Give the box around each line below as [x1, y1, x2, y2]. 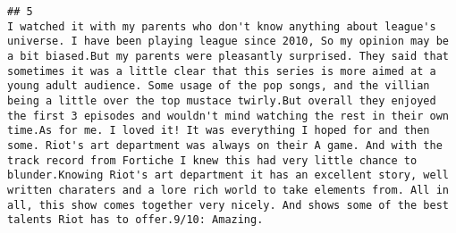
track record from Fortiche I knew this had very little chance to [7, 154, 418, 167]
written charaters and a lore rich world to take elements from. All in [7, 183, 449, 196]
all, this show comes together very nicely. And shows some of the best [7, 198, 449, 212]
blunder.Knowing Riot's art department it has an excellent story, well [7, 169, 449, 182]
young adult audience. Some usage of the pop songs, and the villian [7, 79, 430, 93]
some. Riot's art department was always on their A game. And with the [7, 138, 443, 152]
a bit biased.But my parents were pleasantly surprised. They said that [7, 49, 449, 62]
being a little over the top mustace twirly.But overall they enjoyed [7, 94, 436, 107]
